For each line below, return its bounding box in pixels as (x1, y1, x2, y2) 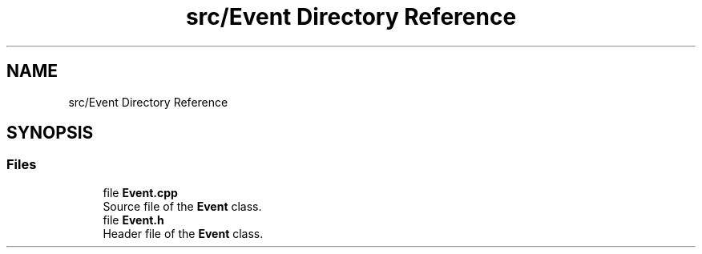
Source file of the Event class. (103, 199, 262, 213)
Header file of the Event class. (103, 226, 264, 240)
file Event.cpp (103, 185, 178, 200)
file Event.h (103, 212, 164, 227)
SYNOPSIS (6, 123, 94, 143)
